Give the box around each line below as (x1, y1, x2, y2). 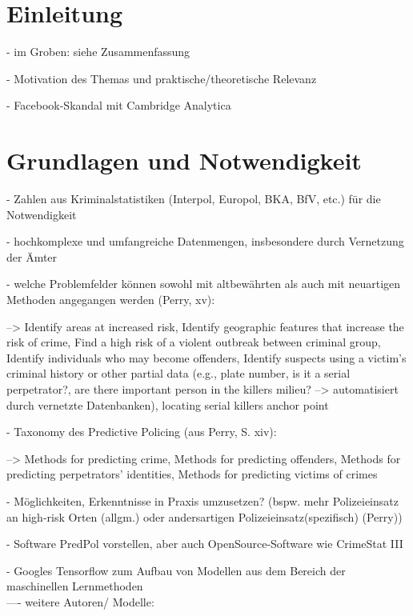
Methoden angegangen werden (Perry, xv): (6, 291, 215, 307)
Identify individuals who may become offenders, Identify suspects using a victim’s (6, 349, 407, 366)
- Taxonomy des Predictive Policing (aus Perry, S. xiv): (6, 423, 277, 440)
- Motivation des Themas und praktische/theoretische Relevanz (6, 70, 317, 86)
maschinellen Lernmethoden (6, 578, 143, 594)
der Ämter (6, 248, 58, 265)
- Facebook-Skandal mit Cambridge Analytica (6, 97, 231, 114)
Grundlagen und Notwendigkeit (6, 144, 362, 177)
